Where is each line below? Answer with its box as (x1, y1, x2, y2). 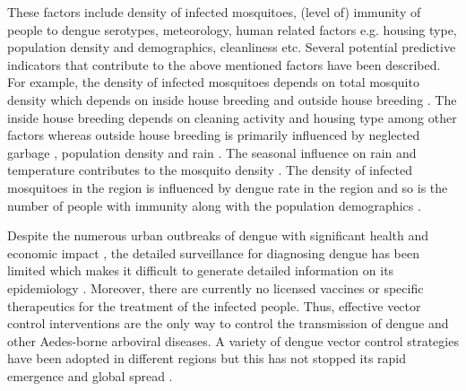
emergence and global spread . (7, 366, 173, 385)
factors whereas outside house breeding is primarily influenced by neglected (7, 126, 420, 144)
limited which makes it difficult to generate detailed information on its (7, 261, 394, 280)
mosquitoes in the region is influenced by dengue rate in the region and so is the (7, 178, 448, 196)
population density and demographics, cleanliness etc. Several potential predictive (7, 38, 456, 56)
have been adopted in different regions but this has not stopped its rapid (7, 349, 407, 368)
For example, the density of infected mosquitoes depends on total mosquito (7, 73, 419, 91)
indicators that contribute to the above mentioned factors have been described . (7, 55, 441, 74)
